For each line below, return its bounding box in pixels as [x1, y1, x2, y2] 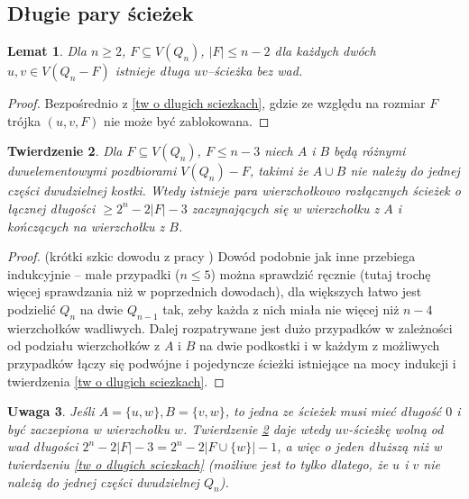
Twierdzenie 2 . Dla [7, 141, 123, 160]
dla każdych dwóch [274, 41, 376, 60]
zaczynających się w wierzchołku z [191, 198, 380, 217]
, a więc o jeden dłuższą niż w [277, 437, 442, 456]
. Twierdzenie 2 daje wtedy [183, 419, 331, 438]
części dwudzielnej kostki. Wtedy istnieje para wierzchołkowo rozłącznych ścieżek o [7, 181, 461, 200]
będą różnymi [334, 141, 406, 160]
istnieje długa [115, 61, 190, 80]
